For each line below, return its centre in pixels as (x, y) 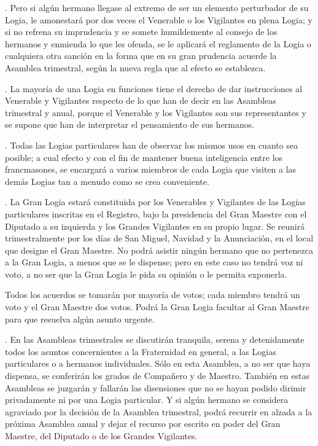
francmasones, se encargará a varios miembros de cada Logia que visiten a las (151, 169)
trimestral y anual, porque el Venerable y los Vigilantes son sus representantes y (156, 112)
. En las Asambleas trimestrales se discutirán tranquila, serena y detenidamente (155, 339)
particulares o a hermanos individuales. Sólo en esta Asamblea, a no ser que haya (158, 363)
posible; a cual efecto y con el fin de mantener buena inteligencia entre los (144, 157)
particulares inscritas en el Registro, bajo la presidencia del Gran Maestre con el (156, 213)
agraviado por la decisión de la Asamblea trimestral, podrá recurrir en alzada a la (159, 411)
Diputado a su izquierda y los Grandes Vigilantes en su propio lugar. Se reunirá (155, 226)
